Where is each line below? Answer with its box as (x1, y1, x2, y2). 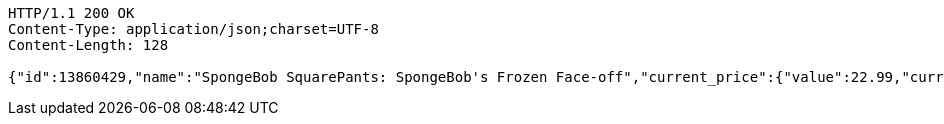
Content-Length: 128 (8, 37, 169, 53)
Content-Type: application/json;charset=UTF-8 (8, 21, 379, 37)
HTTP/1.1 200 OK (8, 5, 135, 21)
